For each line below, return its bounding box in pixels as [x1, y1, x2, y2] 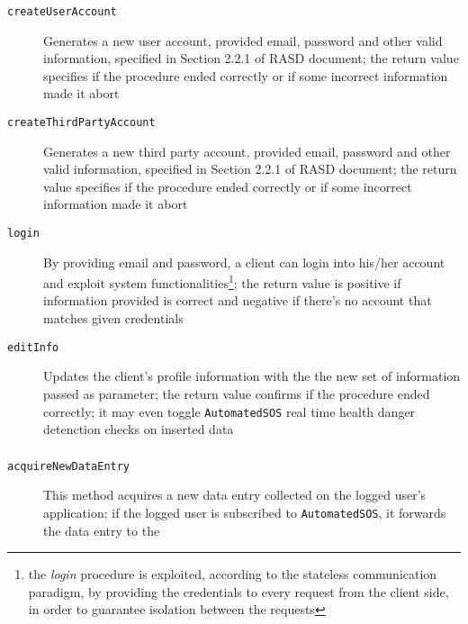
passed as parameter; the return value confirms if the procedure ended [43, 384, 430, 402]
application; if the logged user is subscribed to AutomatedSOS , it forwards [43, 502, 446, 521]
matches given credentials [43, 309, 184, 328]
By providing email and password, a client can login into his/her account [43, 252, 445, 271]
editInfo [7, 340, 59, 354]
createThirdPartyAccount [7, 115, 156, 129]
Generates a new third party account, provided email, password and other [43, 141, 451, 160]
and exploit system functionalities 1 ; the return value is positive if [43, 271, 401, 292]
